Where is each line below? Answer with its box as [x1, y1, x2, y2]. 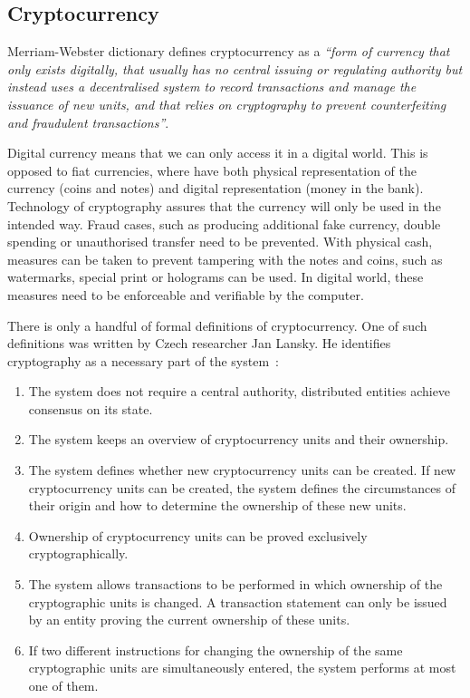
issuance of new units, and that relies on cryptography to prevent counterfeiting [7, 94, 446, 113]
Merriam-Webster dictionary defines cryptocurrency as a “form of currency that [7, 42, 450, 61]
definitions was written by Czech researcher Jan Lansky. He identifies [7, 334, 391, 353]
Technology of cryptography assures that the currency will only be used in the [7, 196, 441, 215]
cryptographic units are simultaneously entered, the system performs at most [28, 658, 456, 677]
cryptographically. [28, 544, 129, 563]
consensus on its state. [28, 399, 153, 418]
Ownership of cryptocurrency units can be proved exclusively [28, 526, 368, 545]
